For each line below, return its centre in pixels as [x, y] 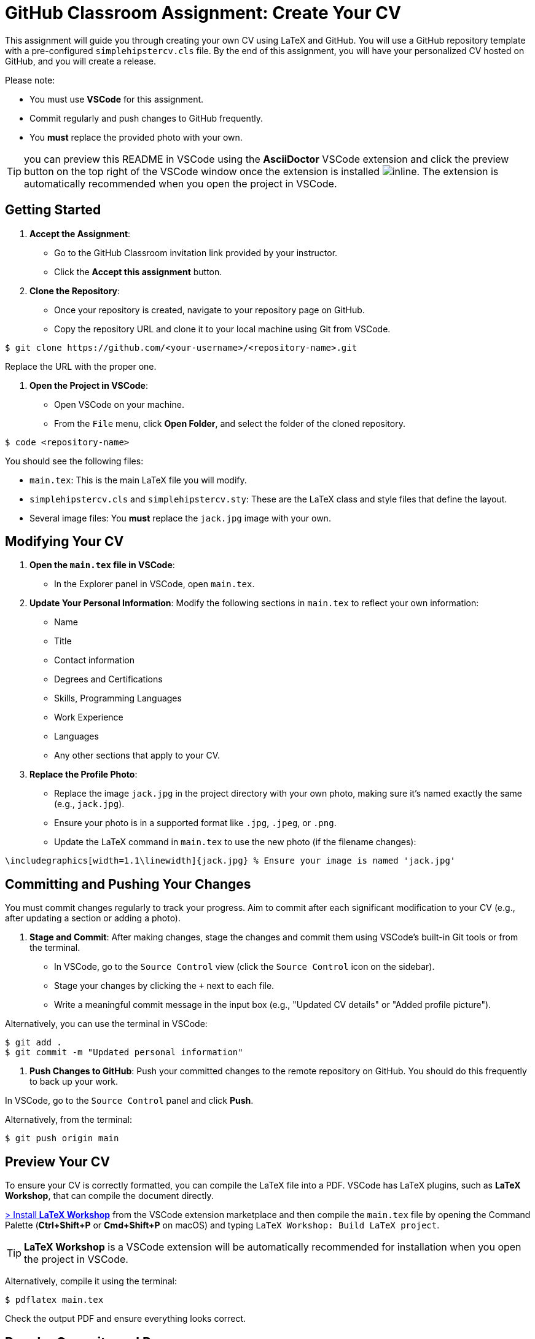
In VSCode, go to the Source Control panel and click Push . [129, 1101]
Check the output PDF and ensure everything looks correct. [126, 1319]
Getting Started [53, 210]
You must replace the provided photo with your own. [136, 137]
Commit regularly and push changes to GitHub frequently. [146, 118]
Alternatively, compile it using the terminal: [91, 1281]
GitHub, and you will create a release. [80, 61]
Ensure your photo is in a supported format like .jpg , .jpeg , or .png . [195, 823]
